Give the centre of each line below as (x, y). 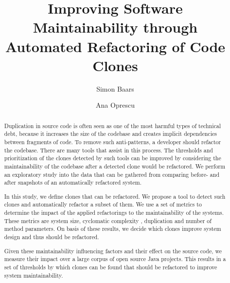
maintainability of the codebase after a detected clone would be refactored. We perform (115, 166)
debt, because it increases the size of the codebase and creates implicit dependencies (110, 134)
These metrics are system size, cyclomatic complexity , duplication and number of (108, 220)
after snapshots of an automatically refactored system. (73, 182)
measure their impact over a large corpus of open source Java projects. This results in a (115, 259)
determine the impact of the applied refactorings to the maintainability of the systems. (114, 213)
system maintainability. (34, 275)
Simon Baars (115, 88)
